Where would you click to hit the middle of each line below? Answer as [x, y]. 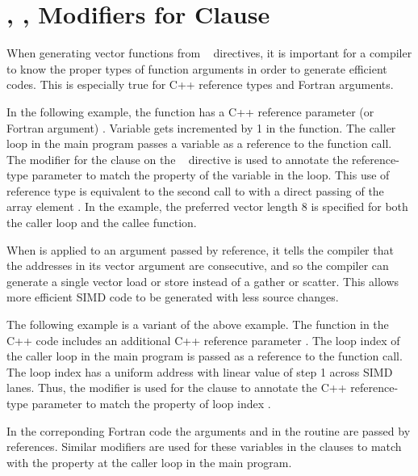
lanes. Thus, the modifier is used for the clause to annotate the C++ [177, 388]
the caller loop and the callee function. [102, 223]
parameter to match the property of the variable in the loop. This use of [211, 175]
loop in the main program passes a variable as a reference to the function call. [199, 143]
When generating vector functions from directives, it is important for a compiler [209, 53]
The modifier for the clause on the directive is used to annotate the [178, 159]
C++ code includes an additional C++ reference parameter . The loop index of [203, 340]
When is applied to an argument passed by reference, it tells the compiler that [200, 249]
